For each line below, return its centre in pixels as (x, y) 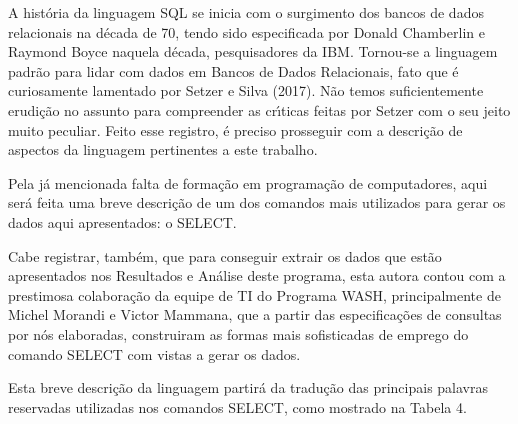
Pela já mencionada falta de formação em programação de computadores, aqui (248, 182)
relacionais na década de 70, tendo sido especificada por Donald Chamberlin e (246, 31)
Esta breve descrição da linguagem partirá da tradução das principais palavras (248, 387)
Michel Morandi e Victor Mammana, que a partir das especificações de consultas (255, 314)
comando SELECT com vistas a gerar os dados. (154, 353)
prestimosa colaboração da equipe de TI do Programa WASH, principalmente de (254, 294)
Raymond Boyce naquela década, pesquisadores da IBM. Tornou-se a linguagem (253, 51)
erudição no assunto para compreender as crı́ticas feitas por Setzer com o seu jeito (259, 109)
